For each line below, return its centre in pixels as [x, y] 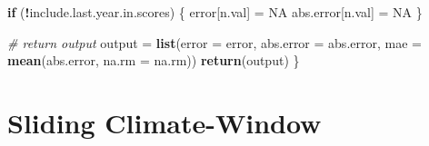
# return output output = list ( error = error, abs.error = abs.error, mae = [214, 42]
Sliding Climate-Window [165, 122]
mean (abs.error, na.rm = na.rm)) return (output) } [154, 60]
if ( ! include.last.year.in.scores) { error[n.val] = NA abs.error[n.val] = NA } [215, 12]
